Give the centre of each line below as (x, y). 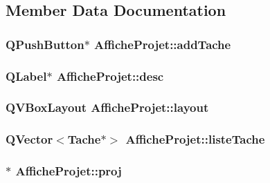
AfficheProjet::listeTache (195, 139)
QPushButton (45, 44)
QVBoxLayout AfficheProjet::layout (107, 107)
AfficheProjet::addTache (163, 44)
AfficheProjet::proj (69, 171)
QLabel (26, 76)
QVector (29, 139)
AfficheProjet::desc (110, 76)
